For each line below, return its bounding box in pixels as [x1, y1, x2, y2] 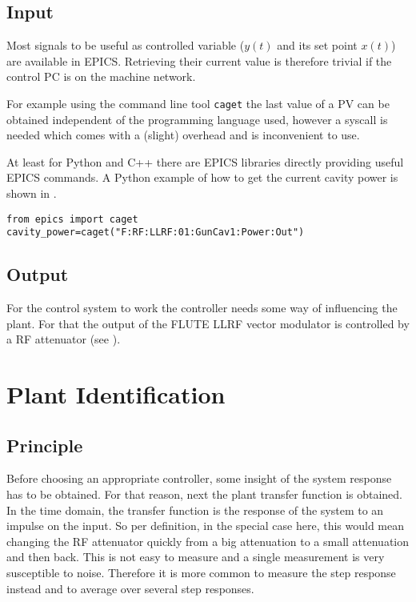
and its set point [277, 37, 358, 54]
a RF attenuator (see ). [6, 331, 121, 347]
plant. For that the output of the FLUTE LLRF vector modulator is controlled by [6, 315, 410, 331]
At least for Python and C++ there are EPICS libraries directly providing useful [6, 153, 404, 170]
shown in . [6, 185, 57, 202]
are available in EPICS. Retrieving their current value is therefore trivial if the [6, 52, 392, 69]
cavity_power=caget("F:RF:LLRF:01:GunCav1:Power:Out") [6, 227, 305, 239]
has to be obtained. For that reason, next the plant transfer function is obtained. [6, 486, 402, 503]
